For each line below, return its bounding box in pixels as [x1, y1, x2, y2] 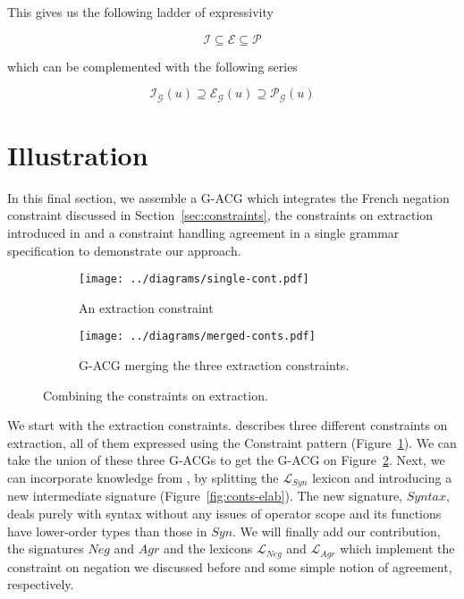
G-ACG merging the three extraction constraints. [79, 356, 350, 375]
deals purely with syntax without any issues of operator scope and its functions [7, 504, 442, 523]
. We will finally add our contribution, [232, 521, 441, 540]
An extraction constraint [79, 298, 214, 316]
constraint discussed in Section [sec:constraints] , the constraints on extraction [7, 206, 434, 224]
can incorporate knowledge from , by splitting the [7, 468, 279, 487]
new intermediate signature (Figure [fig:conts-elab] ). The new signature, [7, 486, 402, 505]
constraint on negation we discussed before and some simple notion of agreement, [7, 557, 452, 576]
